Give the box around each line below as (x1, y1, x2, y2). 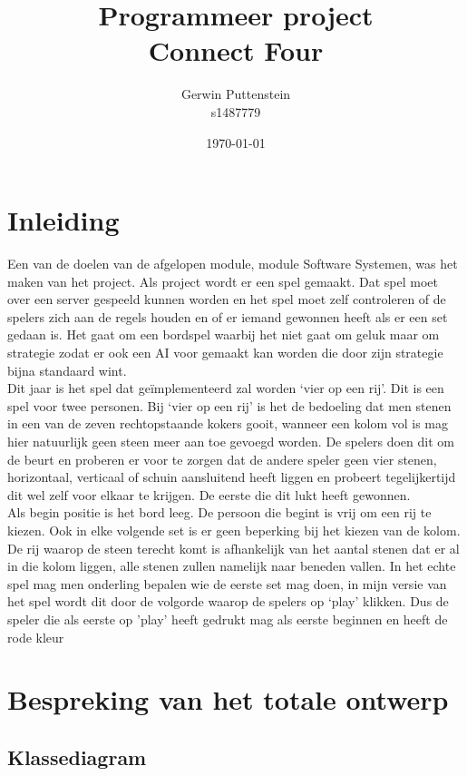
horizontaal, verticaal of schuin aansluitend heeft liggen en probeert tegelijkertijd (7, 467, 456, 486)
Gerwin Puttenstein (180, 84, 291, 103)
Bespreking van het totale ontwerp (7, 681, 449, 718)
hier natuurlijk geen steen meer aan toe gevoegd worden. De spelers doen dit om (7, 431, 454, 450)
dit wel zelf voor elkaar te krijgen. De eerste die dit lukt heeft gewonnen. (7, 485, 411, 504)
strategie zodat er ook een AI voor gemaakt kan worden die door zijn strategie (7, 343, 443, 361)
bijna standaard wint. (7, 360, 127, 379)
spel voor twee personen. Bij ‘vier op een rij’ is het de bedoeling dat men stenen (7, 396, 452, 415)
